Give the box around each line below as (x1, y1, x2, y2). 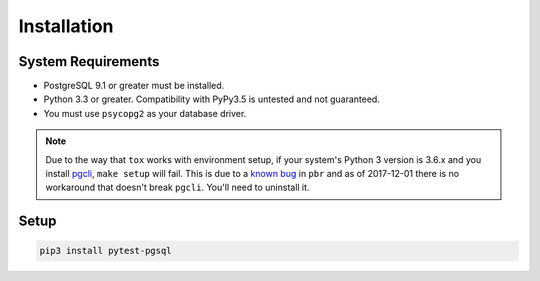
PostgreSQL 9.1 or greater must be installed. (43, 80, 225, 92)
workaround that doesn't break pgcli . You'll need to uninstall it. (45, 181, 310, 194)
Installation (18, 15, 114, 37)
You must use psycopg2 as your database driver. (43, 107, 247, 119)
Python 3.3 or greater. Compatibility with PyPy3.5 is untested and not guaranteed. (43, 93, 380, 105)
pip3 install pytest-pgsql (39, 245, 172, 257)
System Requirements (18, 53, 160, 70)
